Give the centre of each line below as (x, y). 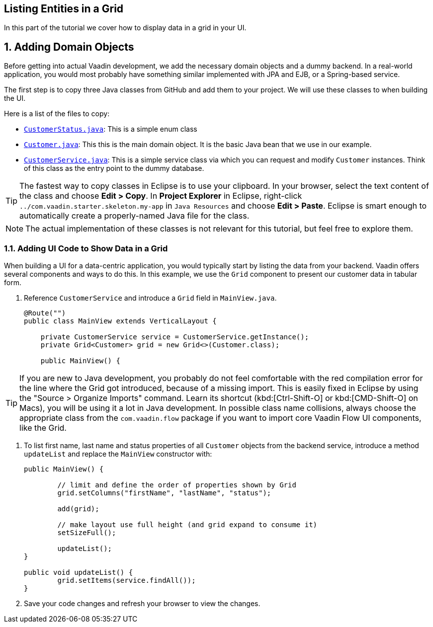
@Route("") (45, 313)
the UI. (15, 98)
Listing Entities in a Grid (64, 9)
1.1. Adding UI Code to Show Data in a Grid (86, 248)
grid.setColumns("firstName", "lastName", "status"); (164, 493)
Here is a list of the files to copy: (57, 114)
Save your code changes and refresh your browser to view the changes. (142, 604)
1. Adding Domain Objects (69, 47)
